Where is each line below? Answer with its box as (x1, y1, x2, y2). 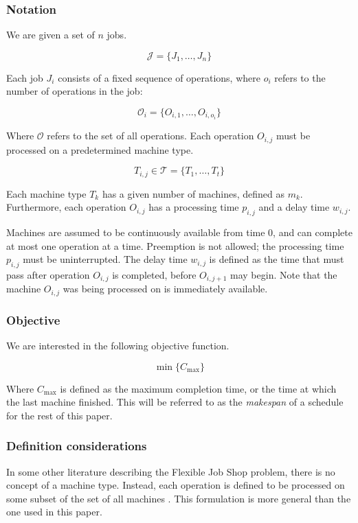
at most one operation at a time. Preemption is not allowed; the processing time (6, 238, 344, 253)
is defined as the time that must (209, 252, 344, 266)
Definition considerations (6, 437, 147, 454)
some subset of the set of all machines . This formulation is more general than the (6, 491, 351, 505)
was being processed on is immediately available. (63, 281, 268, 296)
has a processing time (148, 200, 239, 214)
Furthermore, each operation (6, 200, 126, 214)
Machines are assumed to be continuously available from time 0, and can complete (6, 224, 353, 239)
